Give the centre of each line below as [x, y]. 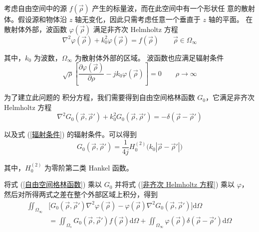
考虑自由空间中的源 [35, 8]
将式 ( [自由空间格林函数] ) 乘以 [53, 184]
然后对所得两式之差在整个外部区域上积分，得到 [81, 194]
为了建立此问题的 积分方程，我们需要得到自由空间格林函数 [100, 97]
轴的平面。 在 [231, 19]
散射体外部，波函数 [35, 29]
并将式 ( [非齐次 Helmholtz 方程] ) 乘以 [175, 184]
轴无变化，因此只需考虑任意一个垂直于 [137, 19]
